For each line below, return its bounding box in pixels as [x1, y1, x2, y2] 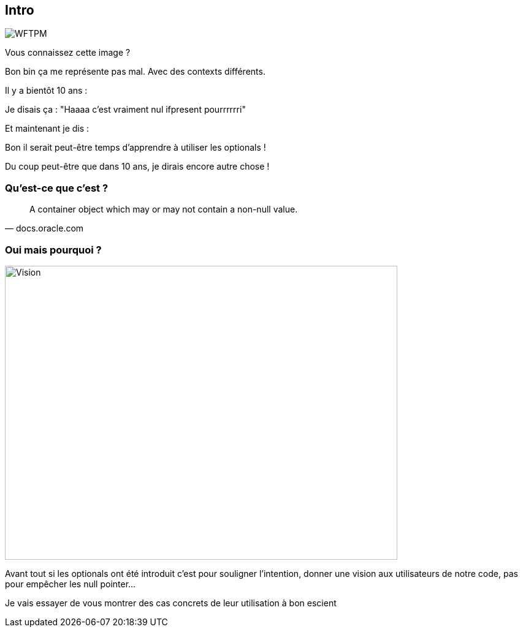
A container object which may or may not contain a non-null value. [29, 204, 298, 215]
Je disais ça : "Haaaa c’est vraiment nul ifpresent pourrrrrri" [5, 104, 246, 115]
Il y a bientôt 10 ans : [5, 85, 88, 96]
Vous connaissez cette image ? [5, 47, 131, 58]
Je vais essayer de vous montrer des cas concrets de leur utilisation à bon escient [5, 597, 337, 608]
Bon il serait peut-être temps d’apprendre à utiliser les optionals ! [5, 142, 266, 153]
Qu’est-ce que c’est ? [5, 181, 109, 194]
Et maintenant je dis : [5, 123, 90, 134]
